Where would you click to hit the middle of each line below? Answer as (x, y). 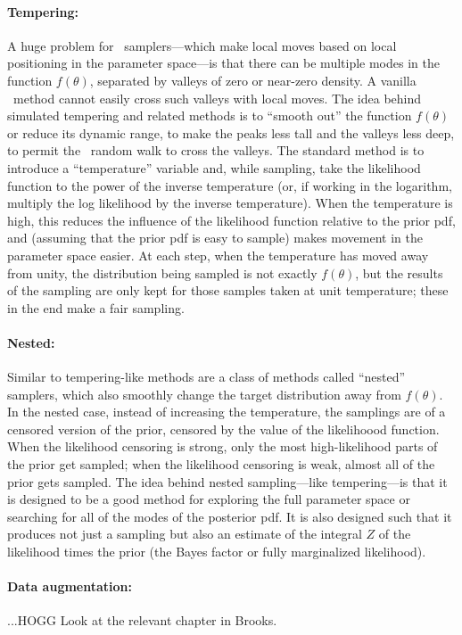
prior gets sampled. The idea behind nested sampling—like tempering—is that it (227, 481)
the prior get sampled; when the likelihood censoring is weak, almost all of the (221, 464)
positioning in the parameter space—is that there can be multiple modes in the (223, 63)
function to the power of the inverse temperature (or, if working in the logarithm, (230, 185)
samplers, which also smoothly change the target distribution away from (204, 394)
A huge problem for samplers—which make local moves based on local (202, 45)
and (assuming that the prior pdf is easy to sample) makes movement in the (215, 238)
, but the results (399, 272)
